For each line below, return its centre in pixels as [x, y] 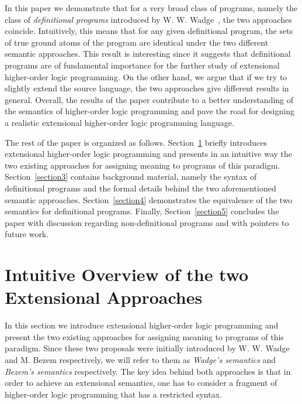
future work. [27, 234]
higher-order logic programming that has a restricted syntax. [113, 394]
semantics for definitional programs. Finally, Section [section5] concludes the [142, 211]
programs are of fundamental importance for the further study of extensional [142, 65]
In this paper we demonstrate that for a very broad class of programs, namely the [151, 8]
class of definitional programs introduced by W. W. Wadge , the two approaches [148, 19]
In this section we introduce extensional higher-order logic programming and [142, 325]
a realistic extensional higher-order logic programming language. [119, 122]
